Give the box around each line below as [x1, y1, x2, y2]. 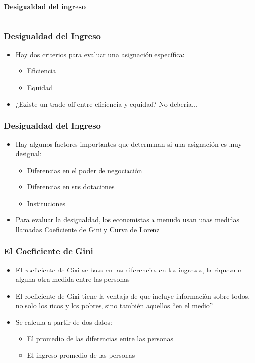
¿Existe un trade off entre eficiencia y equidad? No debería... [15, 98, 198, 109]
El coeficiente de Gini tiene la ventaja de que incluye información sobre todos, [15, 290, 250, 301]
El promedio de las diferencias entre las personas [27, 333, 174, 343]
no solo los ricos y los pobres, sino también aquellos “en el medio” [15, 300, 213, 310]
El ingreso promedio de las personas [27, 350, 135, 360]
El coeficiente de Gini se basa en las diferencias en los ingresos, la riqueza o [15, 264, 242, 274]
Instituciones [27, 198, 66, 208]
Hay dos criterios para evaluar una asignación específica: [15, 49, 185, 59]
